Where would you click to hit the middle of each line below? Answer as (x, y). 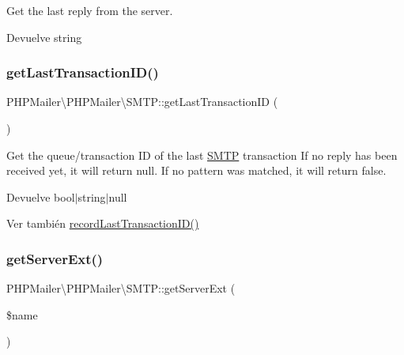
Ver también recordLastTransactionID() (103, 223)
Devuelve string (44, 37)
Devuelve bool (41, 196)
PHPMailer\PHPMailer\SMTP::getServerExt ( (121, 288)
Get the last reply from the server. (90, 10)
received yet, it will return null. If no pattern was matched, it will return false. (196, 170)
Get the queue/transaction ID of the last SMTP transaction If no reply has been (202, 155)
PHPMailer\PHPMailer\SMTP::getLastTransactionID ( (142, 102)
